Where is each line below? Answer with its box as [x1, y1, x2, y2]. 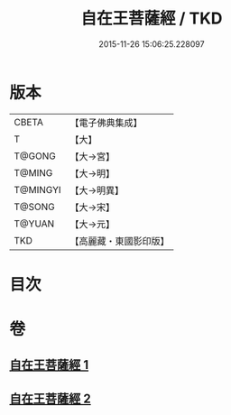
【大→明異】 [69, 184, 125, 197]
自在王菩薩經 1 [9, 357, 89, 373]
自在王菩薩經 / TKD [80, 8, 223, 29]
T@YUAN [14, 217, 55, 230]
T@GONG [14, 150, 56, 162]
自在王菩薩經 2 [9, 391, 92, 406]
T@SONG [14, 200, 56, 213]
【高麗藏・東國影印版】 [69, 235, 170, 247]
